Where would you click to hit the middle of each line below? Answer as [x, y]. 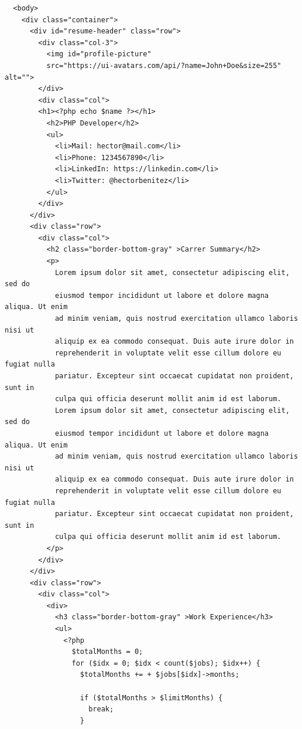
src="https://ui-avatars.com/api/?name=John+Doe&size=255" [164, 65]
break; [101, 709]
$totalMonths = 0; [107, 652]
